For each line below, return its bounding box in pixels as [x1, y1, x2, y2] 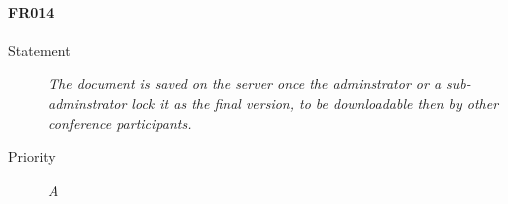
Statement [8, 39, 71, 60]
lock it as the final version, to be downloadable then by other [131, 92, 499, 113]
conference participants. [48, 112, 192, 133]
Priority [8, 146, 56, 167]
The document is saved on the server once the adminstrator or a [48, 73, 442, 94]
